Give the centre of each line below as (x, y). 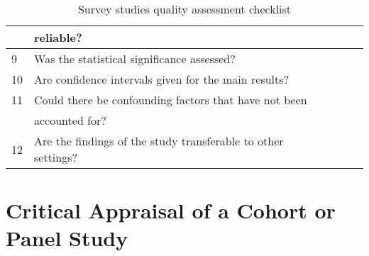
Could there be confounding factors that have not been (171, 100)
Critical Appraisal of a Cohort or (171, 210)
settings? (56, 157)
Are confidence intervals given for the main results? (162, 79)
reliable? (58, 37)
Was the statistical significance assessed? (135, 59)
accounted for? (70, 120)
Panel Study (67, 238)
